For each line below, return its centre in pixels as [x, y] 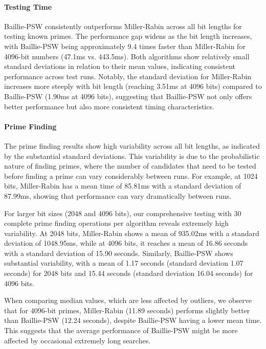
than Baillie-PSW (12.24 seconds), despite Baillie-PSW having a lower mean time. [133, 320]
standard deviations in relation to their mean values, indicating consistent [120, 66]
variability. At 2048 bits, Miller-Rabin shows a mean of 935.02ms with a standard [132, 233]
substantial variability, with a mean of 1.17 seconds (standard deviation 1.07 [124, 263]
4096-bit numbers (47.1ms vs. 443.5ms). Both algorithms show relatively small [127, 56]
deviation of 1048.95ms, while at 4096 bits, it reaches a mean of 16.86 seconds [126, 243]
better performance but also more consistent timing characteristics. [109, 106]
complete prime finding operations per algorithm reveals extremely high [117, 223]
